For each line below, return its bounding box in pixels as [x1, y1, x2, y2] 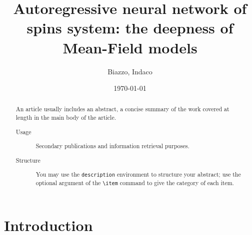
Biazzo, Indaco [107, 66, 152, 76]
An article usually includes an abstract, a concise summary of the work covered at [15, 105, 229, 113]
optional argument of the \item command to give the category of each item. [35, 179, 234, 187]
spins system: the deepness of [26, 17, 233, 38]
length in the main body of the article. [15, 113, 116, 122]
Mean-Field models [62, 37, 197, 57]
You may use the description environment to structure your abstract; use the [35, 170, 241, 179]
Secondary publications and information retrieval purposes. [35, 142, 189, 150]
